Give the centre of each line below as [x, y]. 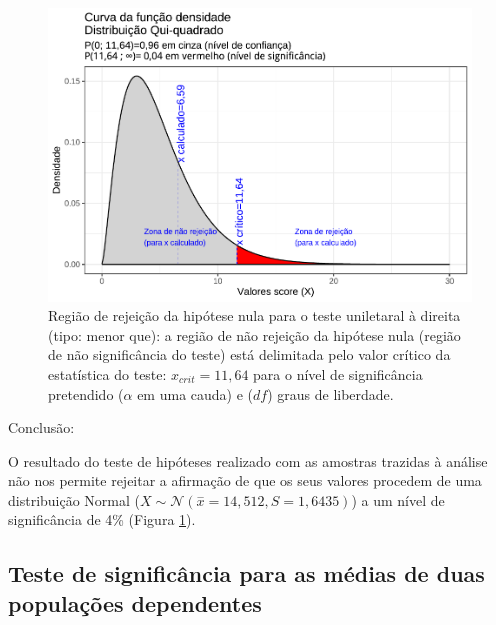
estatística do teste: [107, 373]
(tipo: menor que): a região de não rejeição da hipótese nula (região [254, 334]
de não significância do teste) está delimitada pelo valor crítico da [249, 354]
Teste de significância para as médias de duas [246, 573]
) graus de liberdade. [330, 393]
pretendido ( [86, 393]
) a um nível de [398, 499]
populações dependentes [135, 602]
